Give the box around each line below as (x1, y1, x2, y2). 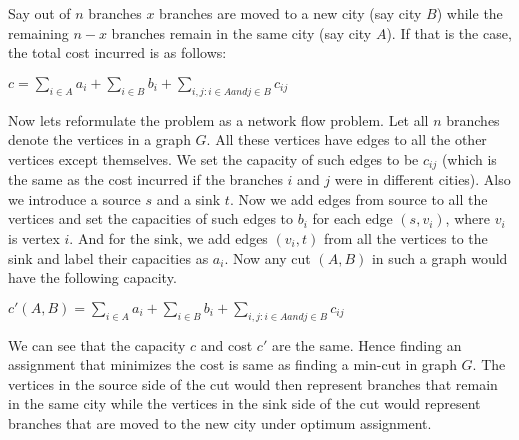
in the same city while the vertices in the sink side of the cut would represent (8, 393, 481, 414)
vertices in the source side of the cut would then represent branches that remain (8, 373, 498, 394)
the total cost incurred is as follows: (8, 42, 227, 63)
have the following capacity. (8, 267, 177, 288)
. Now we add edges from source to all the (229, 188, 488, 209)
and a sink (156, 188, 221, 209)
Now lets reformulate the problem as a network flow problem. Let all (8, 109, 429, 130)
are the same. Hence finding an (271, 334, 462, 355)
